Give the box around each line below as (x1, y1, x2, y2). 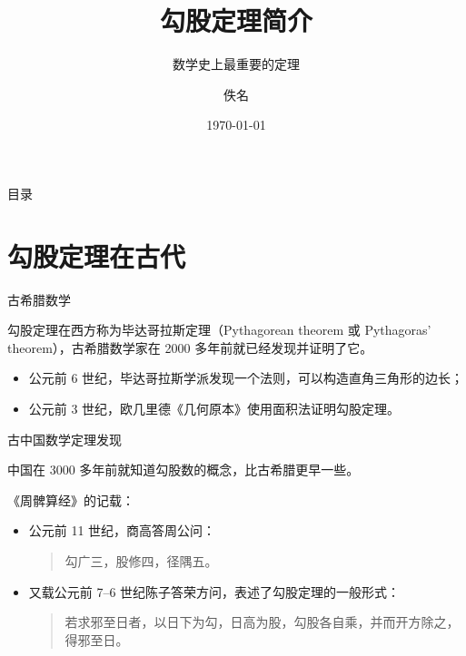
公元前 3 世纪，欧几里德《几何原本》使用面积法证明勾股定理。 (28, 399, 401, 417)
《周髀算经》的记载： (7, 490, 134, 509)
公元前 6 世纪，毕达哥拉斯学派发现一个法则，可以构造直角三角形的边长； (28, 368, 464, 387)
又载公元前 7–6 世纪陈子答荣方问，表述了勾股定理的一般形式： (28, 582, 401, 601)
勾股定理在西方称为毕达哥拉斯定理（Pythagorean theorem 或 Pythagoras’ (7, 320, 431, 339)
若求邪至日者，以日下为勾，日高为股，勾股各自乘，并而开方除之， (64, 612, 460, 632)
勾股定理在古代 (7, 237, 186, 274)
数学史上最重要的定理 (173, 54, 300, 73)
